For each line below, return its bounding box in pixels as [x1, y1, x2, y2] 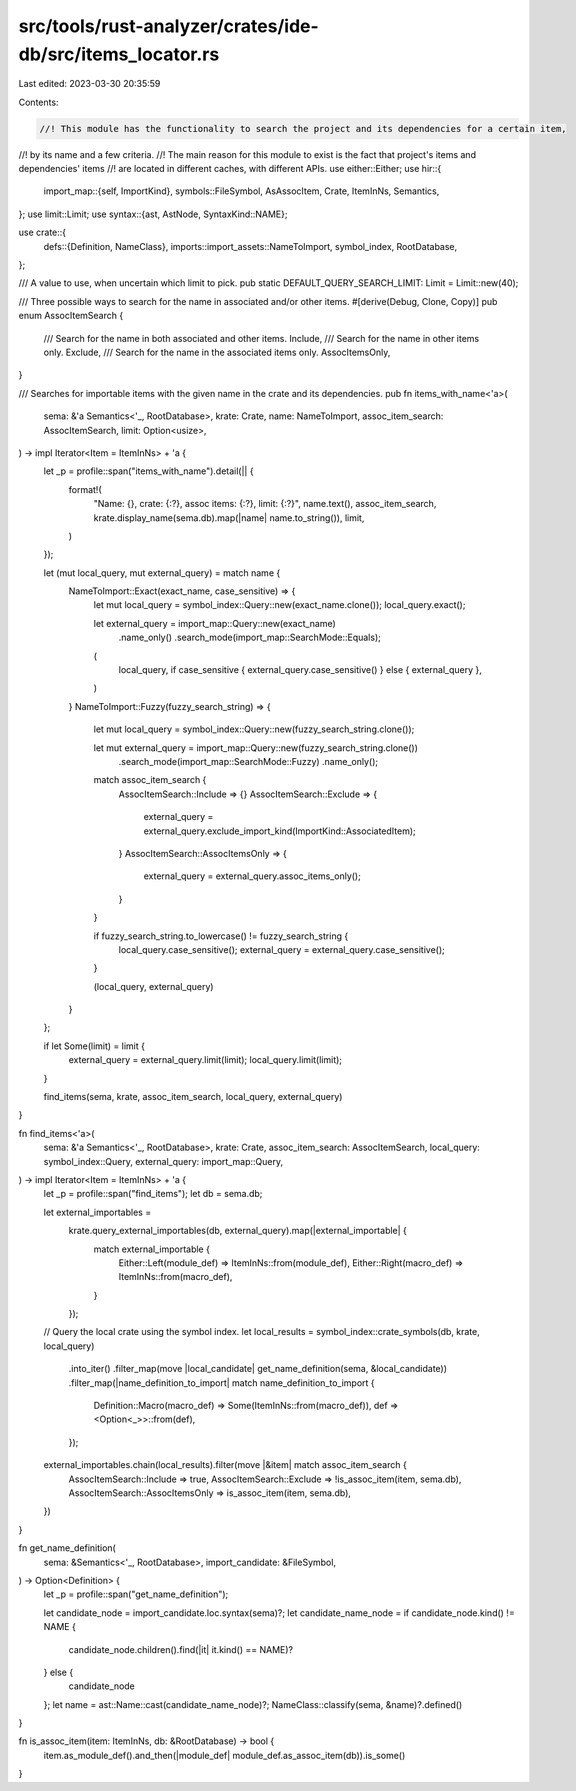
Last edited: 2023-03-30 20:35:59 [18, 78, 161, 90]
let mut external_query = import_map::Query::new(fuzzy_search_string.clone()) [93, 741, 419, 754]
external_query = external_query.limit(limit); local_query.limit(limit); [68, 1054, 343, 1066]
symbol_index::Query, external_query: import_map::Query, [43, 1155, 284, 1167]
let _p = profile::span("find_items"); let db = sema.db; [43, 1188, 263, 1200]
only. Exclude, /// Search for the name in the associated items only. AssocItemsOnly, [43, 346, 391, 358]
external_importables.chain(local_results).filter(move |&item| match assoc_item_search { [43, 1459, 407, 1471]
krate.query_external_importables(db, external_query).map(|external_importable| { [68, 1225, 407, 1237]
